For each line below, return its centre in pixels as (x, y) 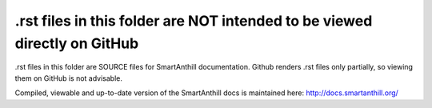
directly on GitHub (77, 43)
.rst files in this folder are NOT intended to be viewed (194, 21)
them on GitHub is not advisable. (69, 78)
